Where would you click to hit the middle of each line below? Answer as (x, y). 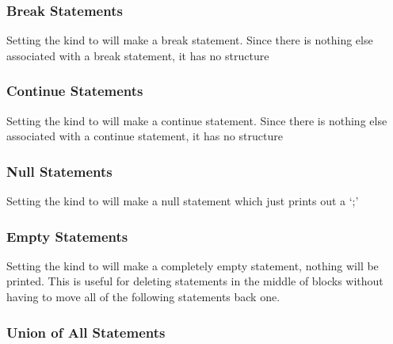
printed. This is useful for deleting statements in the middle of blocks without (195, 281)
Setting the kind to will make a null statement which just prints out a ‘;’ (183, 201)
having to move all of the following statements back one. (143, 297)
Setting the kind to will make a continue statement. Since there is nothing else (197, 120)
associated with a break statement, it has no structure (138, 55)
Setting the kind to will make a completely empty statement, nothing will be (193, 265)
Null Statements (59, 171)
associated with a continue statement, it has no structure (145, 136)
